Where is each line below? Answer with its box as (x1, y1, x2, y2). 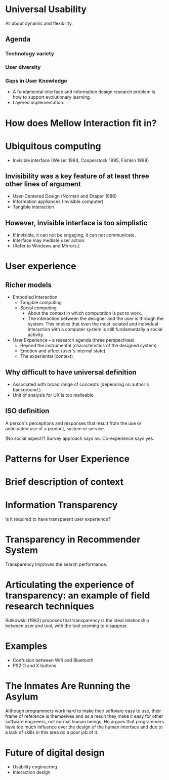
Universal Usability (5, 4, 87, 15)
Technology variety (5, 50, 55, 57)
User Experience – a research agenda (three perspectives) (12, 337, 135, 343)
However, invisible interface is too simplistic (5, 219, 148, 227)
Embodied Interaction (12, 294, 58, 300)
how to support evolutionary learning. (12, 94, 91, 100)
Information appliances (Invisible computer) (12, 198, 104, 204)
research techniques (5, 601, 95, 612)
